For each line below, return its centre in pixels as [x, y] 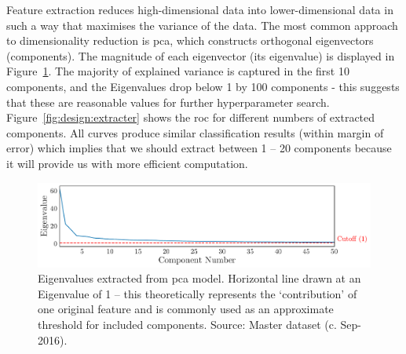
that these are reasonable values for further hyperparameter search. [168, 102]
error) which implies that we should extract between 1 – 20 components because [199, 148]
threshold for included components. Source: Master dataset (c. [187, 325]
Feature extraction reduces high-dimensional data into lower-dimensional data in [200, 9]
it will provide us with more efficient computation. [127, 163]
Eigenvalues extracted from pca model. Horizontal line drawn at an [199, 278]
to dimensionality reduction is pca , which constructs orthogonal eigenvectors [190, 40]
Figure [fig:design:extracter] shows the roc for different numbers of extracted [191, 117]
